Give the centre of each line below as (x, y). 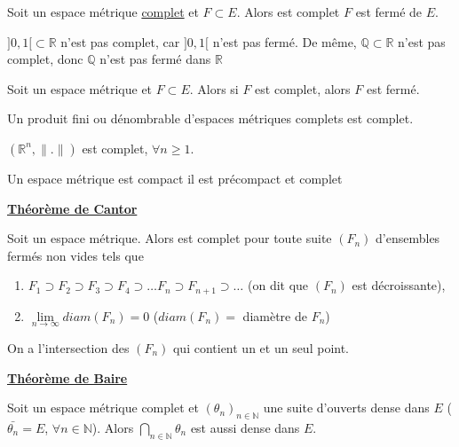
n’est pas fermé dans (155, 59)
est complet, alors (303, 88)
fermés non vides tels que (75, 255)
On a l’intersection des (68, 348)
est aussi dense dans (245, 427)
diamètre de (275, 315)
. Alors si (214, 88)
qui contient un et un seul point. (261, 348)
